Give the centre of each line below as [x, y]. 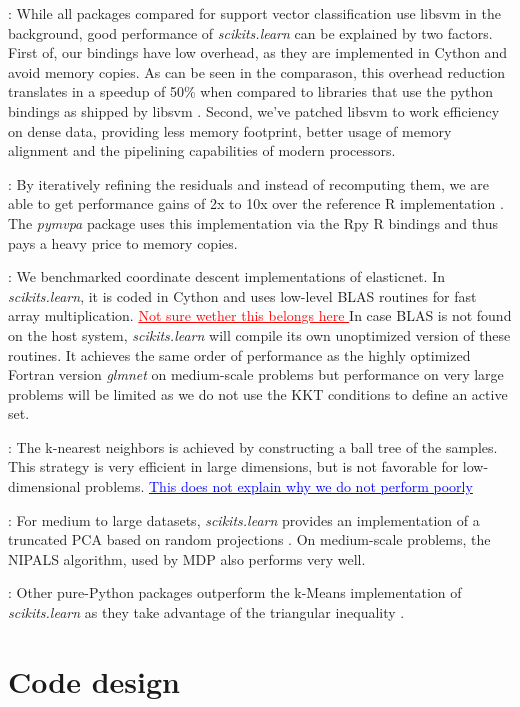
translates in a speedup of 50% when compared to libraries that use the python [251, 91]
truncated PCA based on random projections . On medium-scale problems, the [249, 539]
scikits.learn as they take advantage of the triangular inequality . [206, 612]
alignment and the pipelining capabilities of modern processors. [202, 150]
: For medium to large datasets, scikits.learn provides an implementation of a [244, 519]
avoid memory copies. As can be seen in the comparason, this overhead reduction [257, 71]
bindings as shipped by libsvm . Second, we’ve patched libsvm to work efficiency [254, 110]
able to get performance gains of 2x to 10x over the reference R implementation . [256, 203]
